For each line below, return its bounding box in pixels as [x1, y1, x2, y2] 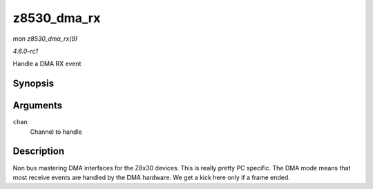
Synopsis [12, 78, 55, 90]
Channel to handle [30, 128, 82, 136]
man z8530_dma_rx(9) [12, 34, 78, 43]
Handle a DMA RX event [12, 59, 82, 68]
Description [12, 146, 65, 157]
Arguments [12, 100, 63, 112]
